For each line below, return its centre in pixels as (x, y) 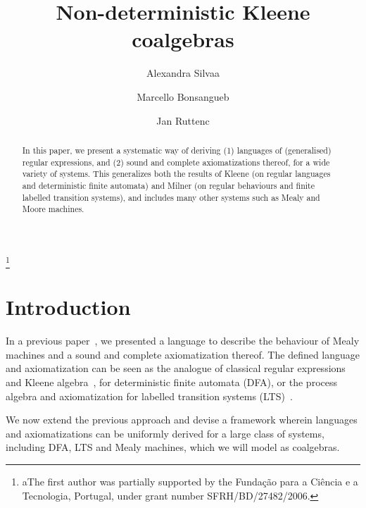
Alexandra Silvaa (183, 73)
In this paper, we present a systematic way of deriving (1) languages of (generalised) (177, 150)
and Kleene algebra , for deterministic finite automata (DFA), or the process (171, 382)
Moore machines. (53, 209)
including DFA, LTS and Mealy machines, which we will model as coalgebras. (173, 447)
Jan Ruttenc (183, 120)
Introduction (68, 307)
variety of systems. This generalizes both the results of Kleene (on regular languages (176, 174)
